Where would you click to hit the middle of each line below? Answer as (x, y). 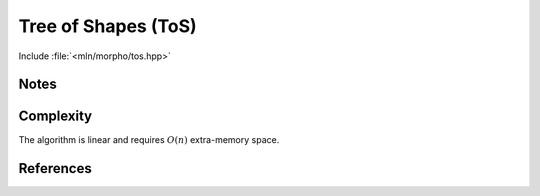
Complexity (55, 116)
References (55, 168)
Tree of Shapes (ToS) (107, 26)
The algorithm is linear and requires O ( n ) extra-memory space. (149, 140)
